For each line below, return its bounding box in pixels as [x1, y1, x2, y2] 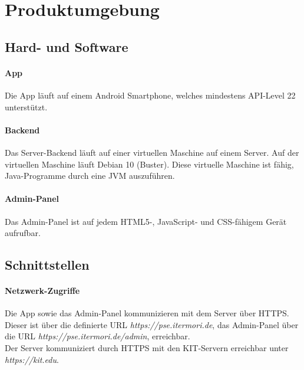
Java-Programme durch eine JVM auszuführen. [5, 169, 175, 182]
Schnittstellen [5, 256, 90, 274]
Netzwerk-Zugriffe [5, 284, 80, 297]
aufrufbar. [5, 227, 41, 239]
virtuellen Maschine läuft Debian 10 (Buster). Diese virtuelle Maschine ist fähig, [5, 158, 294, 170]
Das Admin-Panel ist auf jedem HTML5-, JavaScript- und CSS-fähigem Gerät [5, 215, 287, 227]
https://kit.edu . [5, 353, 59, 365]
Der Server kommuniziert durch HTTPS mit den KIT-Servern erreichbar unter [5, 342, 289, 354]
